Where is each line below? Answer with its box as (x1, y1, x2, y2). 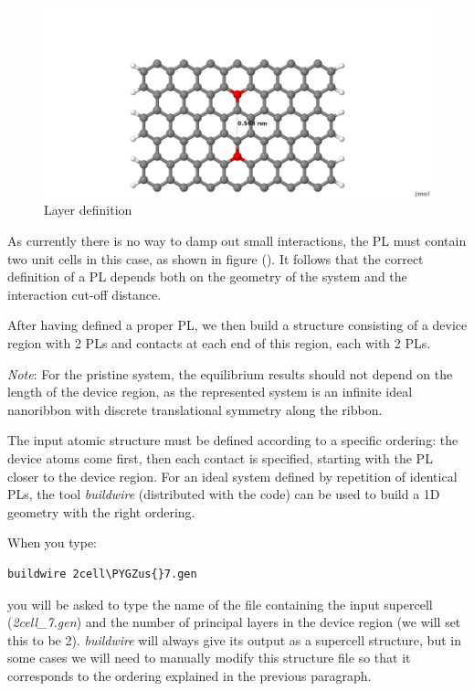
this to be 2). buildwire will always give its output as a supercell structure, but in (7, 630, 461, 649)
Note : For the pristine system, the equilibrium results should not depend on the (7, 364, 453, 383)
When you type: (7, 533, 98, 552)
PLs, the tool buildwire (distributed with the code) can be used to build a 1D (7, 484, 440, 504)
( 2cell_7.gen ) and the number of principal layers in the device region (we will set (7, 612, 461, 632)
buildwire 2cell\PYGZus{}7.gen (7, 567, 197, 580)
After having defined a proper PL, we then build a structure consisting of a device (7, 315, 468, 335)
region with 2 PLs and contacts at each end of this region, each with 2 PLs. (7, 334, 431, 353)
